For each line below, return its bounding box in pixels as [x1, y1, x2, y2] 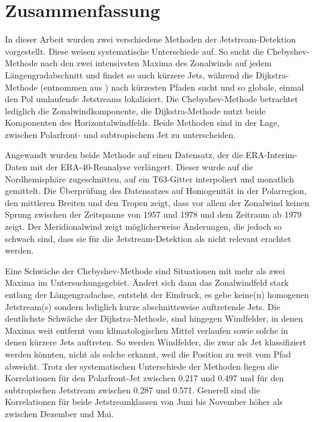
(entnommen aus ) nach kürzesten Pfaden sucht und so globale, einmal [40, 80, 304, 93]
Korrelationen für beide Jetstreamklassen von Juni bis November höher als [5, 395, 283, 408]
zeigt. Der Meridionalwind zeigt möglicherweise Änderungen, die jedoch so [5, 220, 282, 233]
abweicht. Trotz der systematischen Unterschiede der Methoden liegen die [5, 359, 279, 372]
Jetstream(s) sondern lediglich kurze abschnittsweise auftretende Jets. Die [5, 300, 281, 313]
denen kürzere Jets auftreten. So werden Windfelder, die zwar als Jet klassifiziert [5, 336, 307, 348]
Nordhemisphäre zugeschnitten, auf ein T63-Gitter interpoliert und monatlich [5, 172, 294, 185]
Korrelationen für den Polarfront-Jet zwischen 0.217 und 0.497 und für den [5, 372, 284, 384]
